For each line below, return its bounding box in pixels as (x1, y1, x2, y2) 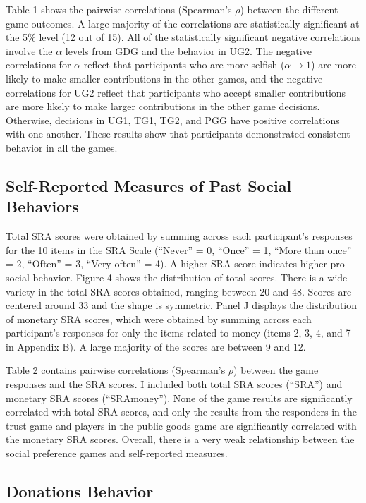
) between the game (233, 363, 319, 377)
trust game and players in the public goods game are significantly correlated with (6, 418, 357, 432)
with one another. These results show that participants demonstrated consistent (6, 126, 350, 141)
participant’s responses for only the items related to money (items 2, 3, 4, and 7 (6, 325, 351, 340)
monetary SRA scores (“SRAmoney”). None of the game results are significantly (6, 390, 353, 405)
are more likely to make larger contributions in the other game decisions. (6, 99, 320, 114)
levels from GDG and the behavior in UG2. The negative (65, 43, 312, 58)
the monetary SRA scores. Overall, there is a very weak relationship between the (6, 432, 355, 447)
